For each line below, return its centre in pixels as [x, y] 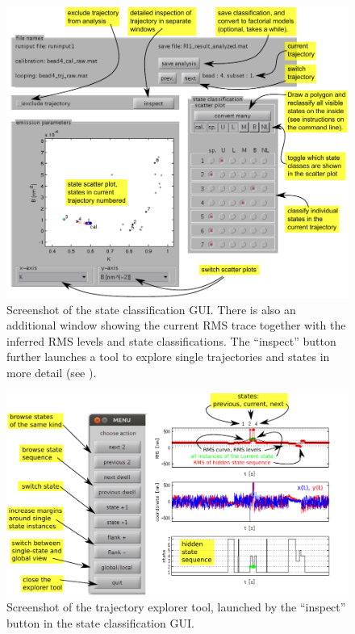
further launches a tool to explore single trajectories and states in [168, 357]
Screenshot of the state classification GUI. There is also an [151, 309]
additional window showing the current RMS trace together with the [176, 325]
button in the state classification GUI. [100, 623]
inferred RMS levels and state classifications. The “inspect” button [171, 340]
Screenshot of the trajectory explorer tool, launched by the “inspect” [176, 607]
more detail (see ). [52, 372]
